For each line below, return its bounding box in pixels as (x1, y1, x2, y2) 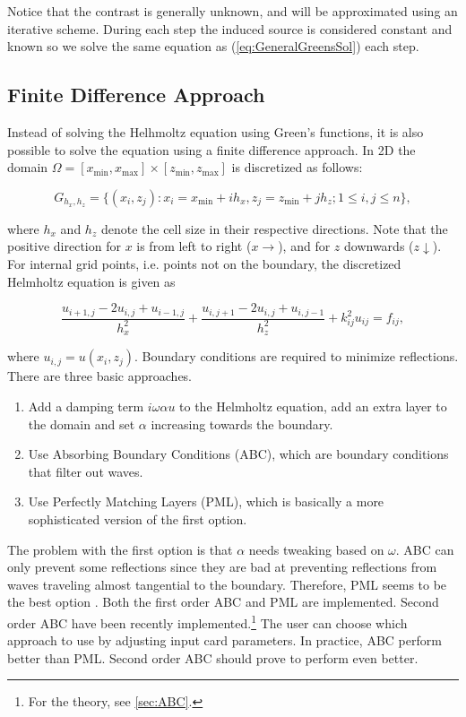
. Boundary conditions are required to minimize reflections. (134, 347, 459, 366)
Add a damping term (28, 397, 144, 416)
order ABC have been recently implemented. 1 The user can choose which (7, 610, 408, 632)
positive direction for (7, 237, 121, 255)
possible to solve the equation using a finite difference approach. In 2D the (7, 140, 416, 159)
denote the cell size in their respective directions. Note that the (100, 219, 448, 238)
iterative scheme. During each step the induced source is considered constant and (7, 19, 453, 38)
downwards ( (344, 237, 414, 255)
